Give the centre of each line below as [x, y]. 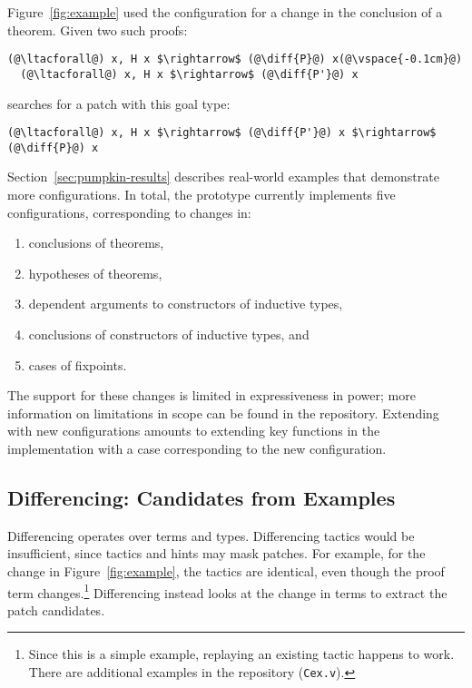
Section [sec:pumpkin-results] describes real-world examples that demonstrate [223, 177]
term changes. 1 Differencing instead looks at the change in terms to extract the [227, 591]
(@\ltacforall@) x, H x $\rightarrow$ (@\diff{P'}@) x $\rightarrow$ [222, 133]
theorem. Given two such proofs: [98, 29]
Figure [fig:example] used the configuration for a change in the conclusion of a [225, 12]
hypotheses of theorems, [95, 273]
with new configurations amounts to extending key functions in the [194, 431]
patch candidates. [56, 609]
